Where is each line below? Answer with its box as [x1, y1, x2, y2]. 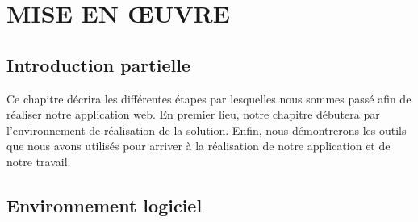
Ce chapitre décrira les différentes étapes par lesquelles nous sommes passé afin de [6, 90, 412, 107]
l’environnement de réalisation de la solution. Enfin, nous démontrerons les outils [6, 121, 407, 138]
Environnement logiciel [6, 192, 203, 217]
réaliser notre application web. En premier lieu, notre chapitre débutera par [6, 106, 380, 123]
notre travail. [6, 153, 71, 170]
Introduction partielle [6, 52, 190, 77]
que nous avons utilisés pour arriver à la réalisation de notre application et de [6, 137, 391, 154]
